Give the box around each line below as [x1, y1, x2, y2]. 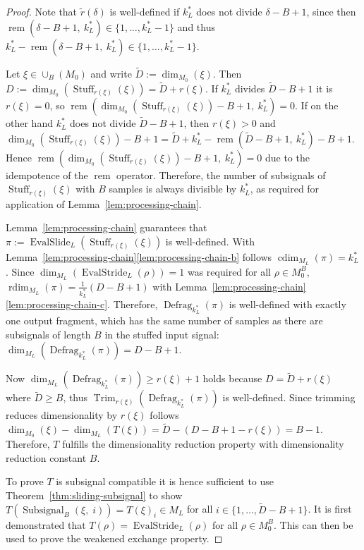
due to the [265, 149, 310, 164]
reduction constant [6, 450, 87, 465]
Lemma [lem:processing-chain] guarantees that [6, 220, 207, 235]
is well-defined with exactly [229, 297, 346, 311]
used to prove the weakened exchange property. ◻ [6, 531, 223, 546]
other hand [6, 116, 53, 130]
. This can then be [273, 517, 353, 532]
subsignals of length [6, 326, 91, 341]
